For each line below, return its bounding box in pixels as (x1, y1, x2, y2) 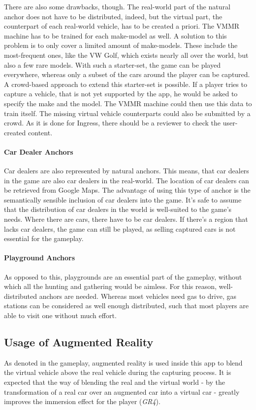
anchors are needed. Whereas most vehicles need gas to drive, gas (39, 290, 237, 301)
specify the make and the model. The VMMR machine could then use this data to (4, 98, 252, 108)
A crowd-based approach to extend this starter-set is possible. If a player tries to (4, 79, 247, 89)
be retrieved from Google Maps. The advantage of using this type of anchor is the (4, 185, 251, 195)
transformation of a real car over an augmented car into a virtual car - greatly (4, 386, 240, 397)
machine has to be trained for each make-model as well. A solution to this (4, 30, 227, 41)
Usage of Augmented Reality (4, 334, 154, 350)
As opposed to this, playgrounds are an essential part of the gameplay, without (4, 271, 242, 282)
